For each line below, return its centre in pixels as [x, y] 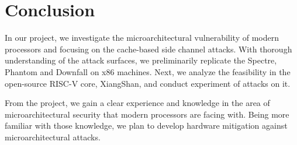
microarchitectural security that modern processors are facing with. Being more [147, 114]
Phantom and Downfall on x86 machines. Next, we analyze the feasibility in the [148, 71]
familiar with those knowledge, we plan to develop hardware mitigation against [146, 125]
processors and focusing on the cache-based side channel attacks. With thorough [148, 49]
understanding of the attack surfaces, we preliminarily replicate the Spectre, [141, 60]
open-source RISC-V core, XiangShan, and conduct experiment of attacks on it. [148, 83]
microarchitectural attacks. [53, 137]
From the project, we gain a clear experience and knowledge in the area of [137, 103]
